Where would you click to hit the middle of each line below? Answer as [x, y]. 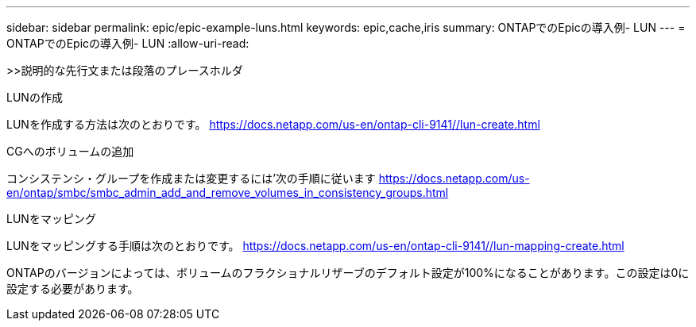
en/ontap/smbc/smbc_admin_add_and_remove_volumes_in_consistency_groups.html [228, 192]
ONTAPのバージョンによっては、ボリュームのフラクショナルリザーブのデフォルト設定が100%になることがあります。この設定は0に [348, 273]
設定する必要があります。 [73, 289]
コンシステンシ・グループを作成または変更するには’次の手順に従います [191, 178]
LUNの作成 [35, 97]
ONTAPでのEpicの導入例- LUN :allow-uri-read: [128, 43]
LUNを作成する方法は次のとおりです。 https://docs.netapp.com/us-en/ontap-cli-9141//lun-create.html [273, 124]
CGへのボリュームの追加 [70, 151]
